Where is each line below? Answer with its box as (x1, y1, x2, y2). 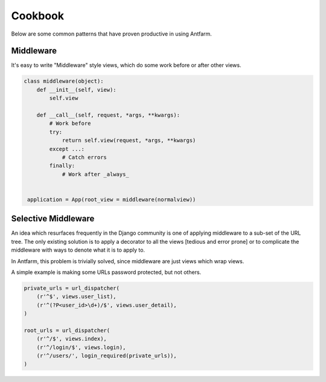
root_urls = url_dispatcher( (24, 326, 110, 334)
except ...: (49, 145, 85, 152)
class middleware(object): (24, 78, 104, 84)
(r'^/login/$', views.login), (36, 344, 126, 351)
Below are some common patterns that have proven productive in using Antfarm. (11, 30, 213, 37)
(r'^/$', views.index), (36, 336, 107, 342)
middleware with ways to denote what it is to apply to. (11, 246, 145, 253)
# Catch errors (62, 154, 107, 161)
